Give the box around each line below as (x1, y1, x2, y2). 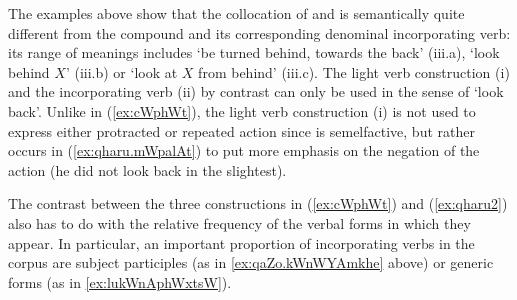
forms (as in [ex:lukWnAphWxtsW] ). (8, 271, 232, 292)
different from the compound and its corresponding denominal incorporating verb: (8, 22, 511, 43)
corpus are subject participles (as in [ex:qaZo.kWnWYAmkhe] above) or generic (8, 252, 494, 273)
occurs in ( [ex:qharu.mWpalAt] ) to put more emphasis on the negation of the (8, 140, 480, 161)
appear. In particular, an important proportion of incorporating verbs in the (8, 232, 475, 253)
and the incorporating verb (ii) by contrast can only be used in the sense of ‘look (8, 81, 504, 102)
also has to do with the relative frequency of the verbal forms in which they (8, 212, 471, 233)
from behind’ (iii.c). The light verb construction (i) (198, 61, 510, 82)
